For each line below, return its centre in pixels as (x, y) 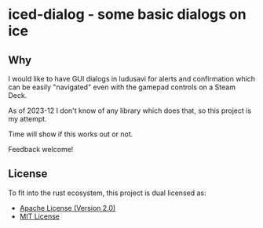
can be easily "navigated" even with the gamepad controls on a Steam (122, 87)
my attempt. (27, 119)
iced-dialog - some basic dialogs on (127, 14)
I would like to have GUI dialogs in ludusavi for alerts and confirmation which (132, 79)
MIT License (40, 216)
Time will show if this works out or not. (71, 134)
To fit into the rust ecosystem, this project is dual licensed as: (107, 193)
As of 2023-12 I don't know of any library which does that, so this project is (130, 110)
